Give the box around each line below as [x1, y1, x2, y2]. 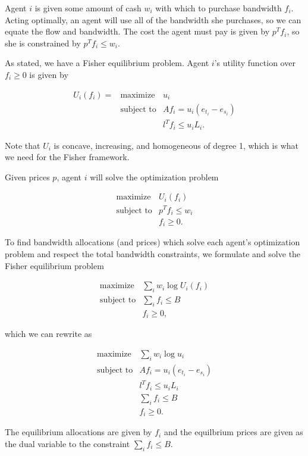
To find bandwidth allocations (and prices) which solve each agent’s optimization [5, 236, 300, 248]
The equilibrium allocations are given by [5, 426, 152, 438]
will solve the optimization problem [90, 170, 219, 183]
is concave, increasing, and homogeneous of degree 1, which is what [54, 139, 298, 151]
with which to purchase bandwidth [155, 2, 282, 14]
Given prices [5, 170, 50, 183]
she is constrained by [5, 36, 81, 49]
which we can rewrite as [5, 327, 92, 340]
